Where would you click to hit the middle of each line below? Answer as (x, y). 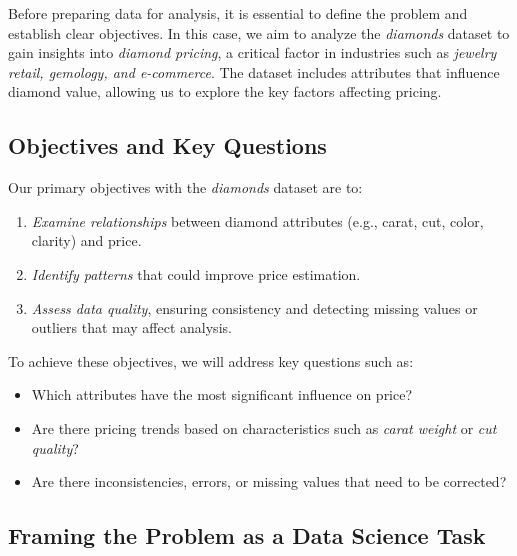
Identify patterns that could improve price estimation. (196, 273)
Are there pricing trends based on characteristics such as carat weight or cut (264, 427)
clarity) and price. (86, 240)
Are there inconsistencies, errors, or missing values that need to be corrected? (269, 481)
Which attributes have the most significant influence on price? (222, 394)
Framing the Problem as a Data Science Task (247, 535)
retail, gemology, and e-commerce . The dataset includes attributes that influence (254, 71)
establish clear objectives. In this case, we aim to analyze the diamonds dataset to (259, 32)
